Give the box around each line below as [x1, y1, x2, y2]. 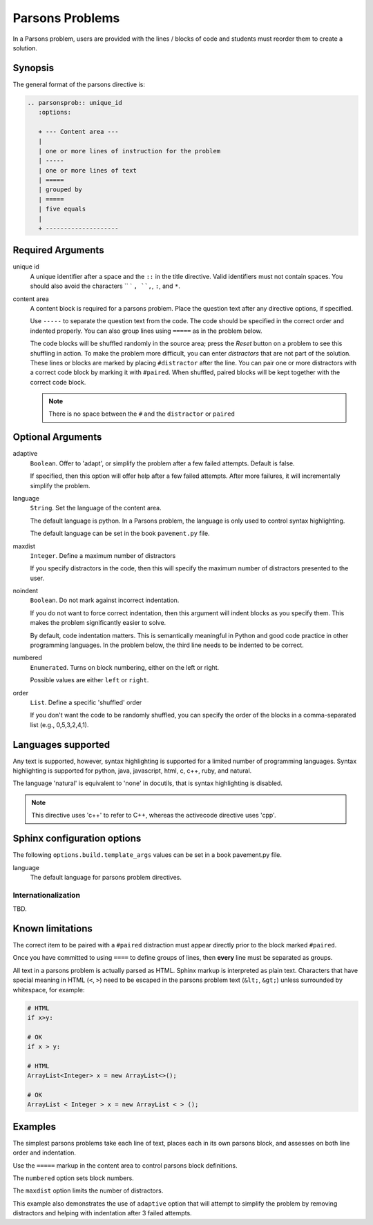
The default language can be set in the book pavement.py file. [30, 529, 210, 538]
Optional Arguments [12, 432, 102, 443]
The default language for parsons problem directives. [30, 873, 182, 881]
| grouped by [38, 186, 83, 193]
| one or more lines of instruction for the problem [38, 147, 221, 155]
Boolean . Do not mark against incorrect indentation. [30, 596, 180, 604]
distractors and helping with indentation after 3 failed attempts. [12, 1209, 193, 1217]
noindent [12, 587, 38, 595]
